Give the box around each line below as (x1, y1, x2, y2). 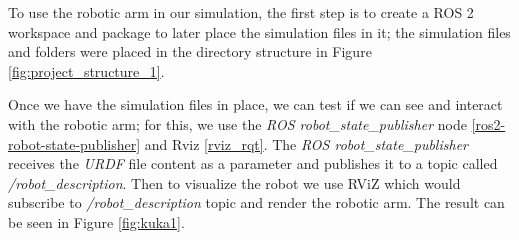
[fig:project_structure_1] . (8, 60, 165, 81)
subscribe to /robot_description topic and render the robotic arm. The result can (8, 192, 505, 213)
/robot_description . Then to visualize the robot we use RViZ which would (8, 172, 461, 193)
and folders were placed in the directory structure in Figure (8, 41, 372, 62)
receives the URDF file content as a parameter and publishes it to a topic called (8, 153, 498, 174)
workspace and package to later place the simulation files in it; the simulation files (8, 21, 511, 42)
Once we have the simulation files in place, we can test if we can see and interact (8, 94, 503, 115)
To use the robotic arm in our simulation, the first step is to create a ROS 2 (8, 2, 474, 22)
